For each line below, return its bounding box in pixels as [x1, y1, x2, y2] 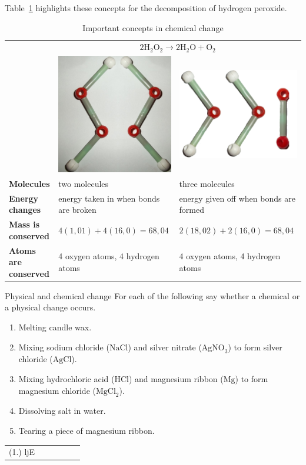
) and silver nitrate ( [128, 340, 202, 353]
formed [179, 203, 204, 216]
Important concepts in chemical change [82, 21, 224, 34]
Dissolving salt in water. [18, 404, 106, 417]
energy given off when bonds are [179, 192, 295, 204]
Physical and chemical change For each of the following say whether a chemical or [5, 289, 300, 302]
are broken [58, 203, 97, 216]
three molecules [179, 177, 235, 189]
